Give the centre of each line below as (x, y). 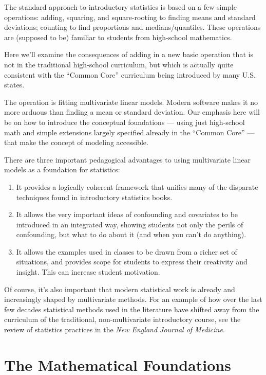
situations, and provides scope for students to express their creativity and (132, 262)
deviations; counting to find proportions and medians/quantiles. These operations (132, 27)
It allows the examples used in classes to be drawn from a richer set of (127, 251)
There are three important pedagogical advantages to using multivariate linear (127, 159)
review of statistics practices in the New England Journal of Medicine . (115, 329)
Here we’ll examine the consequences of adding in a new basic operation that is (129, 54)
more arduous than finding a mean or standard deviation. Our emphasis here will (132, 112)
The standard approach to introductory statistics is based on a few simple (120, 7)
